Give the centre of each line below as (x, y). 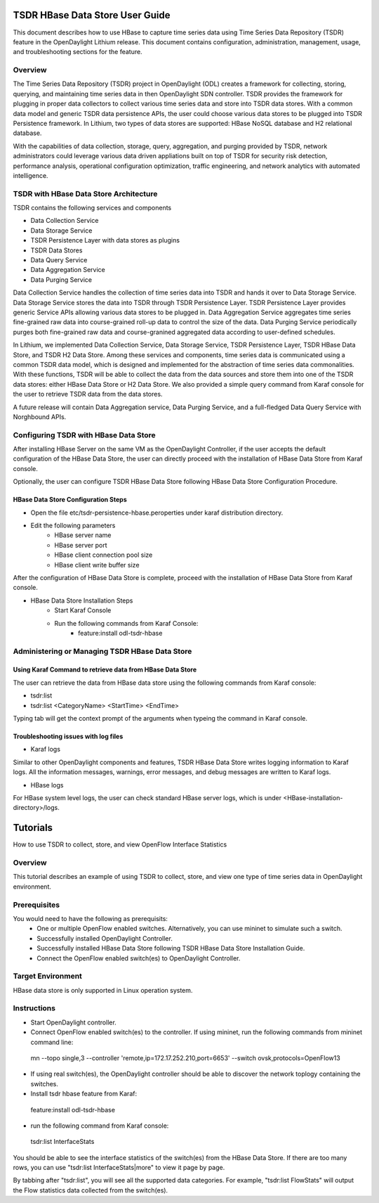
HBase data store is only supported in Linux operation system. (103, 990)
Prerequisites (36, 905)
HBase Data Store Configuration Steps (70, 500)
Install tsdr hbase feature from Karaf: (84, 1094)
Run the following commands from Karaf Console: (126, 623)
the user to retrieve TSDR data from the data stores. (88, 394)
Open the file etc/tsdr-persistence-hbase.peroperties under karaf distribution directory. (157, 513)
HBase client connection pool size (104, 555)
